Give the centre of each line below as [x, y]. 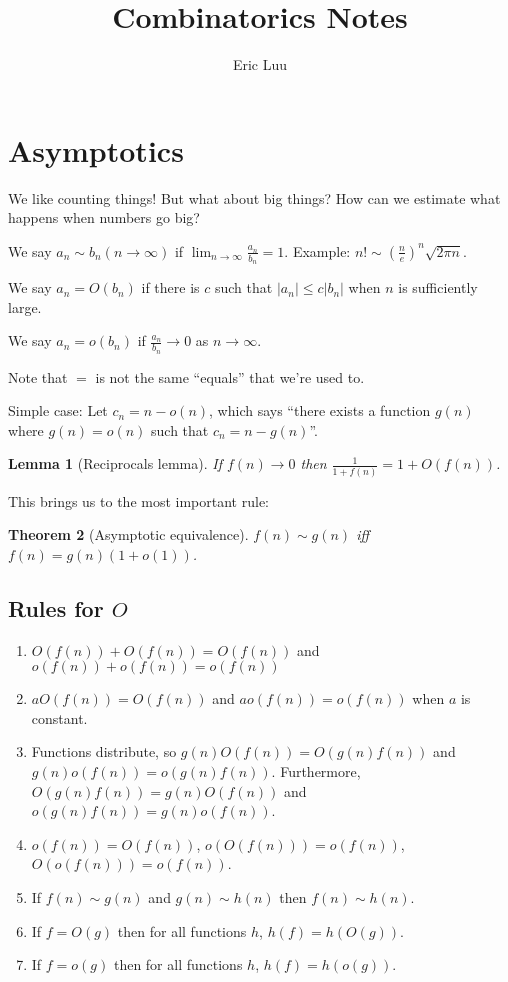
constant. [59, 717]
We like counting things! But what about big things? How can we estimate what [254, 197]
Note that [38, 376]
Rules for [56, 607]
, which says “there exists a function [320, 410]
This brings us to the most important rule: [138, 500]
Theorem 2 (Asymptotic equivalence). [128, 534]
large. [25, 306]
